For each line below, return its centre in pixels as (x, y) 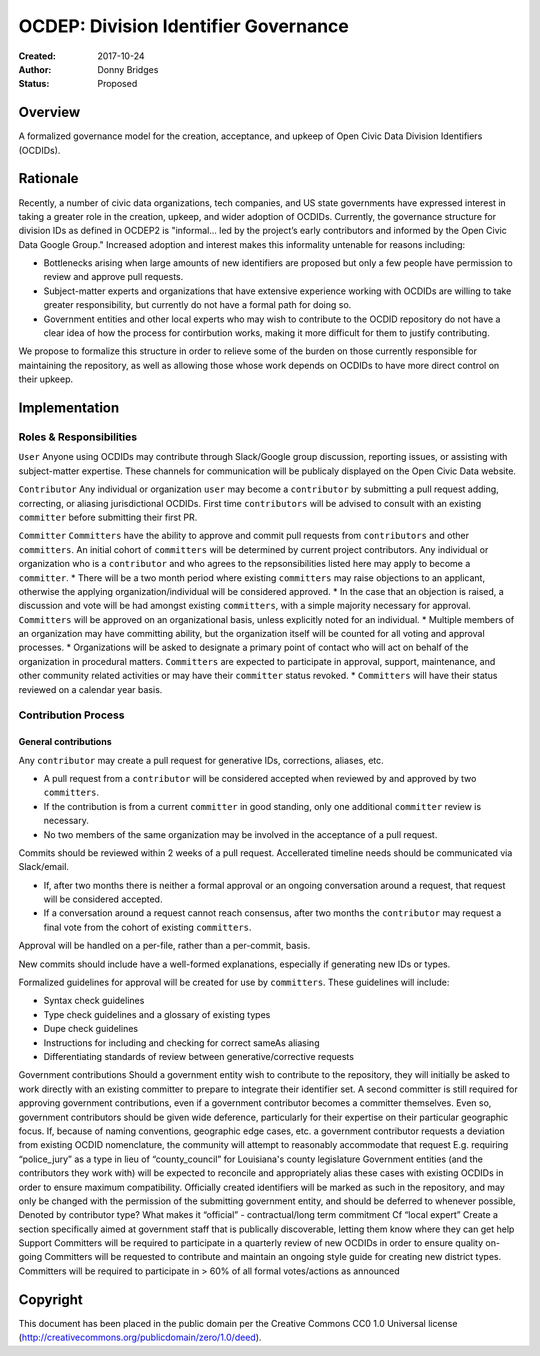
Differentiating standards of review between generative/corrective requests (199, 1056)
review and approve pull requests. (113, 277)
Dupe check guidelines (91, 1029)
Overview (49, 112)
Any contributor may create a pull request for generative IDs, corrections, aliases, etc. (201, 760)
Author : (35, 69)
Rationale (48, 178)
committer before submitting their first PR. (108, 517)
